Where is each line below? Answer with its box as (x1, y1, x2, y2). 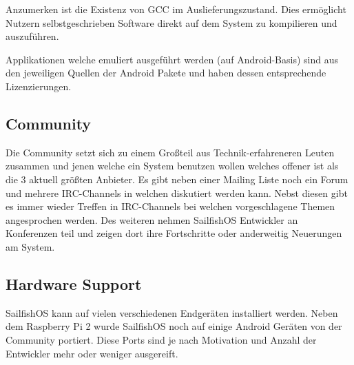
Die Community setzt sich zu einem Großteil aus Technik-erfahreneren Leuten (6, 145, 335, 159)
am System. (6, 239, 55, 253)
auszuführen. (6, 29, 59, 43)
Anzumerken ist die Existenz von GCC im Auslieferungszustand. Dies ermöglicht (6, 2, 346, 16)
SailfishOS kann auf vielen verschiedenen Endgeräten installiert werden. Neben (6, 305, 338, 320)
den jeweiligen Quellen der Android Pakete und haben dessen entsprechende (6, 65, 326, 80)
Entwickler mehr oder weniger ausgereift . (6, 346, 178, 360)
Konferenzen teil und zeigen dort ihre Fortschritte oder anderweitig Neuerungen (6, 226, 342, 240)
